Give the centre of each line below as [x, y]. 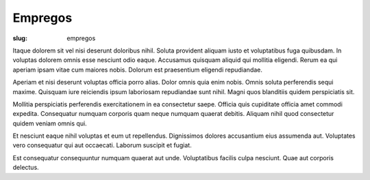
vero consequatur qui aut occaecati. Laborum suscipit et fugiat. [102, 145]
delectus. [26, 168]
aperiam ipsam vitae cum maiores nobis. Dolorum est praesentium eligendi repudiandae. [138, 70]
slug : [20, 38]
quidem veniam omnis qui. [50, 123]
